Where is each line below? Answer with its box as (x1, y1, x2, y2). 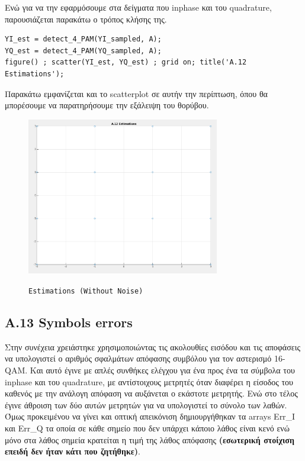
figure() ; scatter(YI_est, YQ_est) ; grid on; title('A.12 (5, 58, 247, 67)
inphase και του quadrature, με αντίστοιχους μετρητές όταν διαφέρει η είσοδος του (5, 375, 294, 388)
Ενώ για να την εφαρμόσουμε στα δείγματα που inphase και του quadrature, (5, 1, 272, 13)
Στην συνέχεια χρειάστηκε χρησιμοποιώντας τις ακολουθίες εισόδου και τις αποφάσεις (5, 340, 300, 353)
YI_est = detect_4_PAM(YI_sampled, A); (5, 35, 162, 44)
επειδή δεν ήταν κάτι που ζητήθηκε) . (5, 445, 140, 457)
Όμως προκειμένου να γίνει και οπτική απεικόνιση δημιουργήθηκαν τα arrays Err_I (5, 410, 296, 423)
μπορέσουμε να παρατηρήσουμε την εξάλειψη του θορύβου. (5, 99, 209, 111)
